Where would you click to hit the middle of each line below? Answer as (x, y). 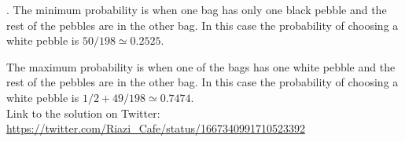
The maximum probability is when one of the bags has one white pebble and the (201, 66)
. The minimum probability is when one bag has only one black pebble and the (197, 9)
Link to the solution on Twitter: (83, 113)
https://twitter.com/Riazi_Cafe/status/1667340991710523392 (156, 128)
